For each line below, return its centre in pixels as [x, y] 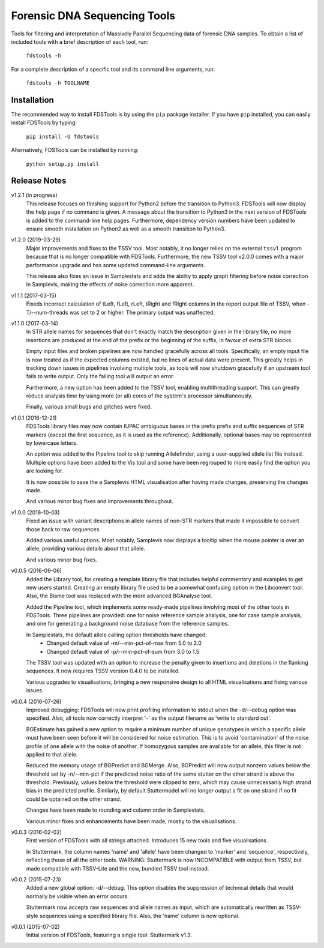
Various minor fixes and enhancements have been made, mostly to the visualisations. [131, 821]
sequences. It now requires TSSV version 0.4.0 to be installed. [103, 671]
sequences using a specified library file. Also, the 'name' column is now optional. [139, 916]
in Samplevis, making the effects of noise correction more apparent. [110, 285]
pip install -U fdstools [62, 136]
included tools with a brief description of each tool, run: [80, 41]
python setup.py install [62, 164]
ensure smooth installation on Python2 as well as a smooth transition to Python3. [126, 229]
